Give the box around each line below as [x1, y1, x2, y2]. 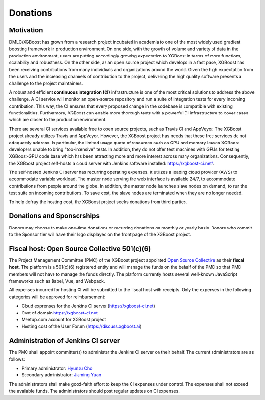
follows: [9, 356, 25, 362]
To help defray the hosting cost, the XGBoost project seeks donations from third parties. [9, 199, 187, 205]
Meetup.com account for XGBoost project [21, 316, 106, 322]
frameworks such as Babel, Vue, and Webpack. [9, 278, 105, 284]
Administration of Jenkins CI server [9, 337, 120, 345]
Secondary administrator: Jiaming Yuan [21, 372, 102, 378]
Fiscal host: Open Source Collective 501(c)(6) [9, 244, 151, 253]
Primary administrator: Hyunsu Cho [21, 365, 93, 371]
